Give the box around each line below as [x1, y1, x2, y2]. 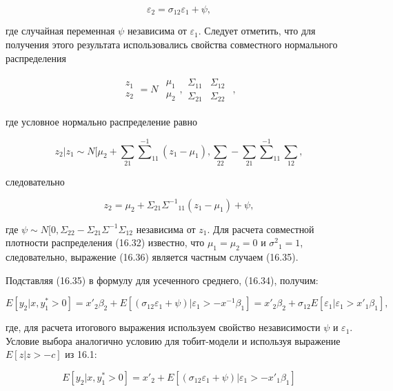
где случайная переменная [6, 23, 115, 38]
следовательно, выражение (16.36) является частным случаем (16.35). [6, 249, 299, 263]
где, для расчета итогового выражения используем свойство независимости [6, 320, 321, 334]
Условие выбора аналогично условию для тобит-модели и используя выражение [6, 333, 341, 348]
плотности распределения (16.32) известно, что [6, 235, 205, 250]
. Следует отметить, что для [198, 23, 316, 38]
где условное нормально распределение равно [6, 114, 197, 129]
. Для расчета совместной [207, 221, 314, 236]
